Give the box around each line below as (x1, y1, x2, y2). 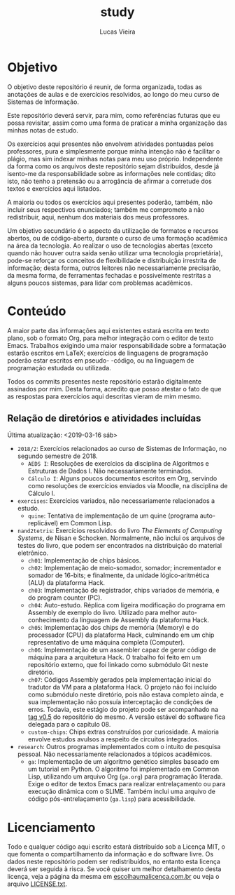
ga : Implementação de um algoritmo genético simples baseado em (27, 758, 220, 766)
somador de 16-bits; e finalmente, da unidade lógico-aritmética (27, 571, 210, 579)
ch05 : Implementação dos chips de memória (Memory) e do (27, 624, 199, 632)
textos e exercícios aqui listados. (7, 184, 101, 193)
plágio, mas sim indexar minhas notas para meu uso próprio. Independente (7, 154, 223, 163)
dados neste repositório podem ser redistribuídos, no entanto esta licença (7, 857, 220, 866)
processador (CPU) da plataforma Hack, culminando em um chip (27, 631, 215, 639)
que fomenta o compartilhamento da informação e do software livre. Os (7, 850, 214, 859)
